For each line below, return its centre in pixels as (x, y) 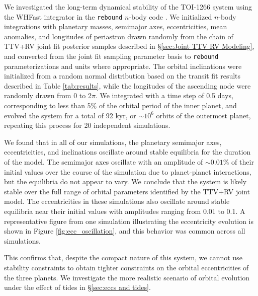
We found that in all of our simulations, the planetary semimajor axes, (113, 142)
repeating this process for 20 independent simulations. (87, 125)
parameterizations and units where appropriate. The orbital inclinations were (123, 66)
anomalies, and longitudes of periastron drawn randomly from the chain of (119, 36)
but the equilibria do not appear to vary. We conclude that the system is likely (125, 181)
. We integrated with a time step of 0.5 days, (164, 95)
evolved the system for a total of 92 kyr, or (70, 115)
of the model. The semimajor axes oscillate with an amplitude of (104, 162)
